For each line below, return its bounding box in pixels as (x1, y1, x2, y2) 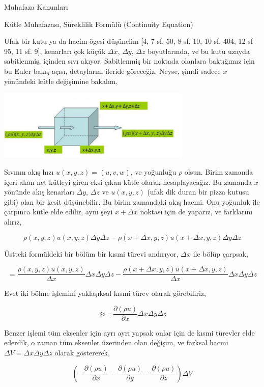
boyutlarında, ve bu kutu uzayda (148, 45, 250, 56)
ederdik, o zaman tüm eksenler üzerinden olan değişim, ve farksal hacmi (4, 337, 228, 348)
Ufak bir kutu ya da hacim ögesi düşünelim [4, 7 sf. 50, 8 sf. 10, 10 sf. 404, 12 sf (4, 36, 253, 46)
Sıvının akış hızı (4, 167, 54, 177)
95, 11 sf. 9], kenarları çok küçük (4, 45, 106, 56)
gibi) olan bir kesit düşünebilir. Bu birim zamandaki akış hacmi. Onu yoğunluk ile (4, 196, 260, 207)
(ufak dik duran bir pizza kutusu (147, 186, 249, 197)
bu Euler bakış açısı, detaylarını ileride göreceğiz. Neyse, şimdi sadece (4, 65, 221, 76)
